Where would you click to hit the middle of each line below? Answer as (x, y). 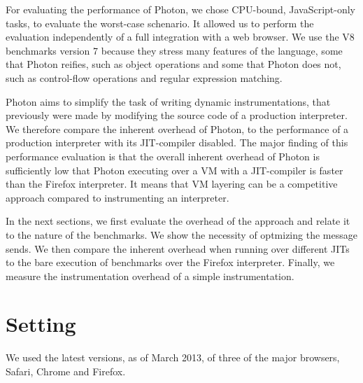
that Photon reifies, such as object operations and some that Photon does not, (173, 64)
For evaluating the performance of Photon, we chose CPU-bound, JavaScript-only (180, 9)
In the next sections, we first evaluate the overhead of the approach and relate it (178, 221)
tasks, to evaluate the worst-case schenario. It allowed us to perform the (160, 23)
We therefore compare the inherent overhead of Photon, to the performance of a (177, 128)
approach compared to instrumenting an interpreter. (118, 197)
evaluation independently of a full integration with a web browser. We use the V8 (180, 37)
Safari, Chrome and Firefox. (66, 371)
